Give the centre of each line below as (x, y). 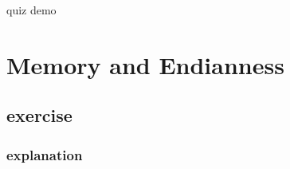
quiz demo (31, 10)
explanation (45, 154)
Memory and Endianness (145, 64)
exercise (39, 115)
